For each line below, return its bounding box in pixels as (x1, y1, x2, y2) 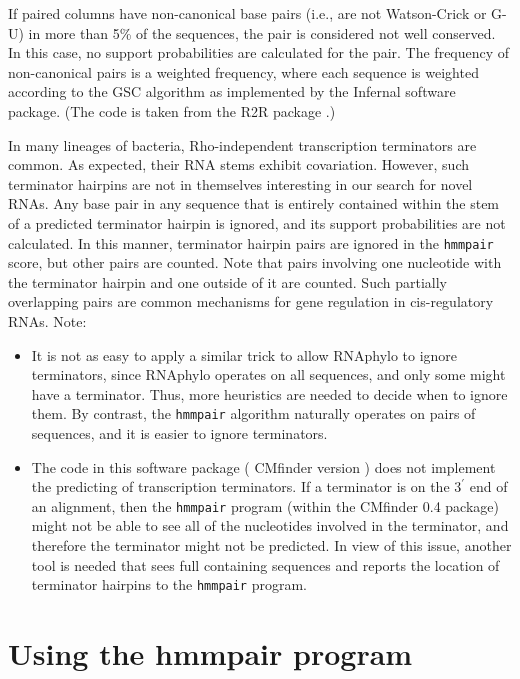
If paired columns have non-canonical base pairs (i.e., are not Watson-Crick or (8, 3, 487, 23)
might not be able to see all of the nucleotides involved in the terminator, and (31, 515, 509, 536)
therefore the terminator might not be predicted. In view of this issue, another (31, 535, 512, 556)
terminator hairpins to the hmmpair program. (31, 574, 308, 595)
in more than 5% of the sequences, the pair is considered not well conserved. (28, 22, 496, 43)
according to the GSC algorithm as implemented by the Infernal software (8, 81, 456, 102)
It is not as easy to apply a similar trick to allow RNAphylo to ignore (31, 344, 458, 365)
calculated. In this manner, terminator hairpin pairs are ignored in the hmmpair (8, 232, 494, 253)
